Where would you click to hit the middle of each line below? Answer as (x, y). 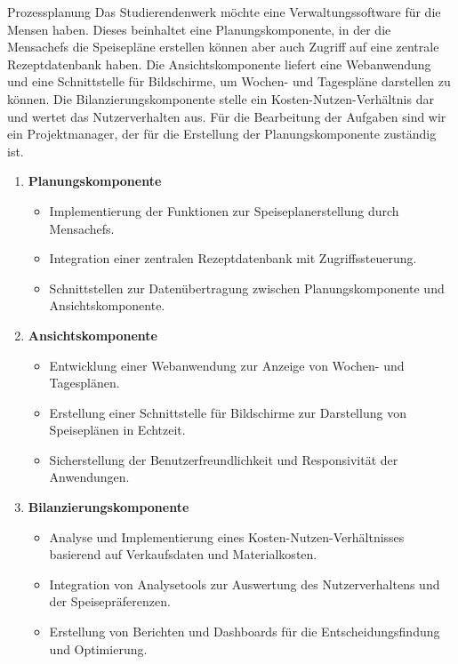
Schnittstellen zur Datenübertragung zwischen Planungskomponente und (247, 288)
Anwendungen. (89, 477)
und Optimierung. (98, 648)
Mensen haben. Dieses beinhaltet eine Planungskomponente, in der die (199, 29)
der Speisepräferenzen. (110, 601)
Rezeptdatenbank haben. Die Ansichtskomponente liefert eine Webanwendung (219, 64)
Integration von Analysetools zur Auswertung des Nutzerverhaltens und (245, 584)
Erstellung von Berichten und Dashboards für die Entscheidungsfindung (245, 632)
